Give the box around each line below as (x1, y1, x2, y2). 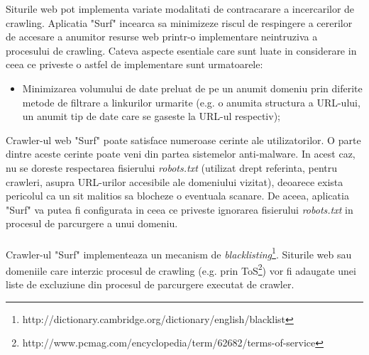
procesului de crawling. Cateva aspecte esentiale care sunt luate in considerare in (6, 43, 357, 58)
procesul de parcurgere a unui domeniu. (6, 216, 178, 231)
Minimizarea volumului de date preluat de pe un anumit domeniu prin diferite (22, 80, 363, 95)
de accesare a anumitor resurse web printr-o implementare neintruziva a (6, 29, 318, 44)
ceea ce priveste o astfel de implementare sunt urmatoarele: (6, 57, 263, 72)
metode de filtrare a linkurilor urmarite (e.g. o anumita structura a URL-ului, (22, 94, 360, 109)
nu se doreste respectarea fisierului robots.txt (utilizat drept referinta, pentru (6, 160, 338, 175)
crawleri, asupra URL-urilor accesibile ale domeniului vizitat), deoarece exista (6, 174, 343, 189)
